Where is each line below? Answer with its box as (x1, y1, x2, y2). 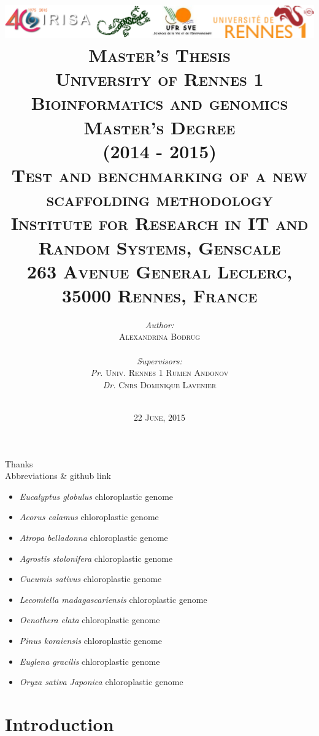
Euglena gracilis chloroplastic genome (19, 654, 160, 667)
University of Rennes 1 (55, 66, 264, 91)
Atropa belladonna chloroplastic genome (19, 531, 168, 543)
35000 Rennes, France (61, 282, 258, 307)
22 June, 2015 (133, 410, 186, 423)
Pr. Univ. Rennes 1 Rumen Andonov (90, 366, 229, 379)
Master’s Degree (83, 114, 236, 139)
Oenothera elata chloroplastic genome (19, 613, 160, 626)
